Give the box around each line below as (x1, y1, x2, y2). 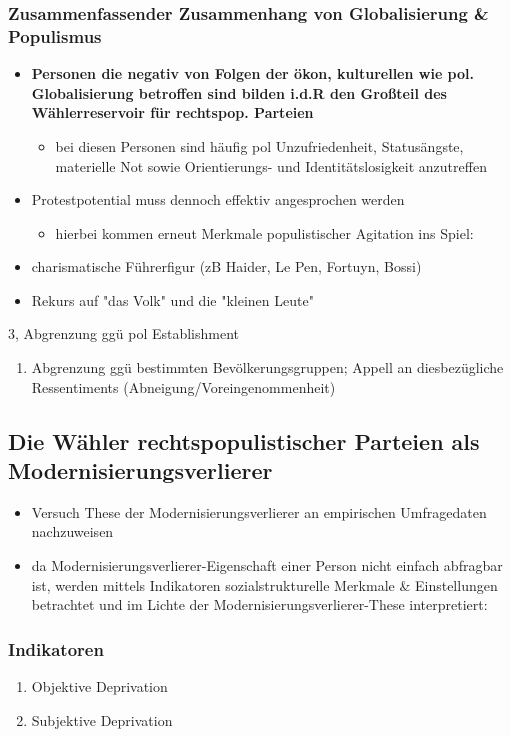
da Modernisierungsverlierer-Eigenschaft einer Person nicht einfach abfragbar (31, 555, 503, 576)
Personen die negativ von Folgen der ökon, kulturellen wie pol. (31, 63, 474, 84)
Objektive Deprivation (31, 676, 168, 697)
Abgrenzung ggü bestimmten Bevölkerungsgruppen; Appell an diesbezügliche (31, 357, 504, 378)
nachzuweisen (31, 521, 114, 542)
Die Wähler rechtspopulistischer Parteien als (8, 425, 480, 456)
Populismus (8, 23, 102, 48)
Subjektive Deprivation (31, 709, 173, 730)
